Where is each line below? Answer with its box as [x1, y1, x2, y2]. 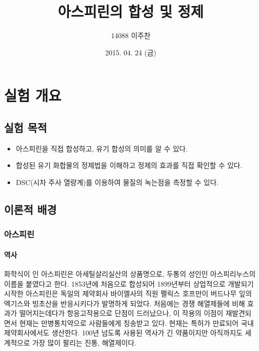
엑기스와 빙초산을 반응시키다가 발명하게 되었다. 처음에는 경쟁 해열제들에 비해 [4, 298, 245, 308]
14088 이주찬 [111, 30, 151, 41]
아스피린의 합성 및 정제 [58, 1, 204, 22]
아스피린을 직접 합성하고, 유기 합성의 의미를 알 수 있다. [16, 143, 188, 153]
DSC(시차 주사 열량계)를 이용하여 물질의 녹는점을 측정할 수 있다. [16, 177, 219, 187]
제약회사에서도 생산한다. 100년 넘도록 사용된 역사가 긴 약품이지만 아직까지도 [4, 327, 243, 338]
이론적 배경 [4, 201, 57, 217]
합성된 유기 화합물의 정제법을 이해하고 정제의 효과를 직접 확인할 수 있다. [16, 160, 242, 170]
